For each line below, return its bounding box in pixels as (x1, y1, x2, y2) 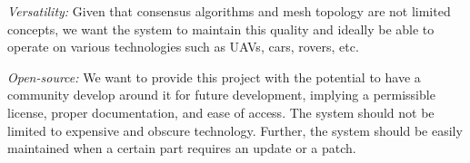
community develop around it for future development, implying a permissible (7, 85, 435, 104)
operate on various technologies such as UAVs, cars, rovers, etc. (7, 37, 359, 56)
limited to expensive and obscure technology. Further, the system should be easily (7, 120, 463, 139)
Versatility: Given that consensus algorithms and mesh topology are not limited (7, 2, 451, 20)
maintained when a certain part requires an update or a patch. (7, 139, 356, 158)
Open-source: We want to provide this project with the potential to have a (7, 67, 421, 86)
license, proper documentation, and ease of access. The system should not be (7, 102, 435, 121)
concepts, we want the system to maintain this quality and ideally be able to (7, 19, 435, 38)
